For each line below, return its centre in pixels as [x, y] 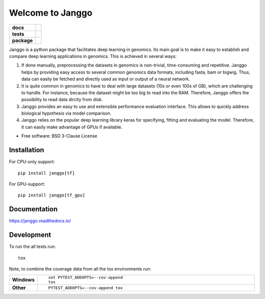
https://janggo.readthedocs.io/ [40, 221]
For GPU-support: [27, 184]
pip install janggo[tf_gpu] [52, 195]
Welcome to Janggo [51, 13]
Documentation [33, 209]
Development [30, 235]
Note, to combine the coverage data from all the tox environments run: [80, 269]
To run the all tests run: [32, 247]
